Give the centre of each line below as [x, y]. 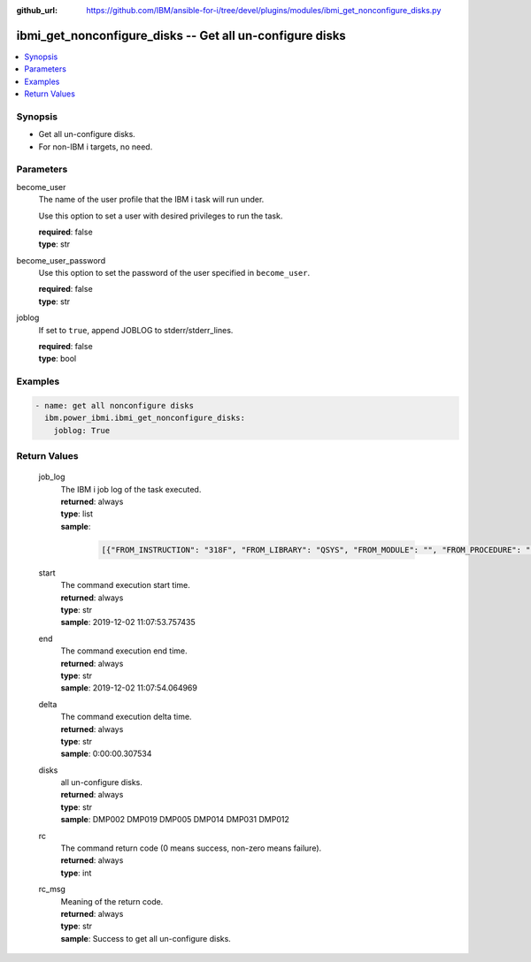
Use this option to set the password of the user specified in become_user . [174, 273]
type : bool [58, 359]
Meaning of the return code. [112, 901]
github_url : [37, 10]
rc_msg [52, 889]
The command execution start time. [125, 585]
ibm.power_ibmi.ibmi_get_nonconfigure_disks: [145, 418]
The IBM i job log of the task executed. [131, 489]
